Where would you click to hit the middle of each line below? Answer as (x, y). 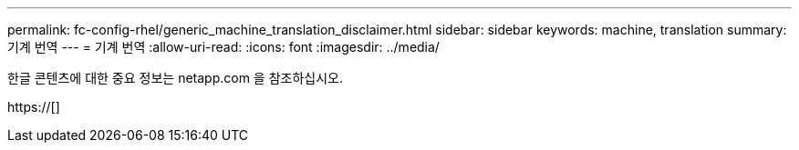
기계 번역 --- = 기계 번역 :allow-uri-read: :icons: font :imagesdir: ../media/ (223, 47)
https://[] (34, 107)
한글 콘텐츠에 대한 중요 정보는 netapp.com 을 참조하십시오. (175, 78)
